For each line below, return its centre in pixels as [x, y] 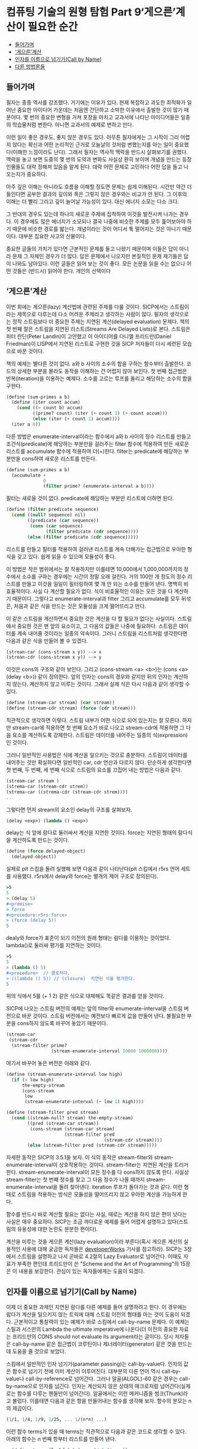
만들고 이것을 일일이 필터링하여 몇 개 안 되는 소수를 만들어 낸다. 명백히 [102, 584]
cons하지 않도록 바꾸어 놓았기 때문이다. [62, 1023]
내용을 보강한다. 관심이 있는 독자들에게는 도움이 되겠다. [82, 1271]
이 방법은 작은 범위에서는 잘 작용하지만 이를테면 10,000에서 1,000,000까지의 [94, 569]
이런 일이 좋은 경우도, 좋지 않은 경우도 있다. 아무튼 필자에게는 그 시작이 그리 [92, 137]
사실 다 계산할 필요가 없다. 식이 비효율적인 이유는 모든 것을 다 [103, 591]
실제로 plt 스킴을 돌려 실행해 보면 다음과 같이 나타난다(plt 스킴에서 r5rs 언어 [93, 869]
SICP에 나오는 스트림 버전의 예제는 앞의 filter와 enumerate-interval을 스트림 [95, 1009]
